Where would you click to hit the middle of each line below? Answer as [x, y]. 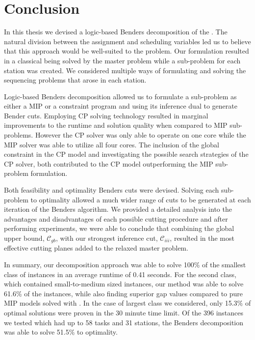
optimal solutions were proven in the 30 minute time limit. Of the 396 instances [124, 313]
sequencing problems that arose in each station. [75, 80]
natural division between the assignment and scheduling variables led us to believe [127, 41]
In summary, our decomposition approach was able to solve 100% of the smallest [125, 265]
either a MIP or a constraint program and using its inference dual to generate [121, 106]
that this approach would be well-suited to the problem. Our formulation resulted [127, 51]
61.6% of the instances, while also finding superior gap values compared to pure [124, 293]
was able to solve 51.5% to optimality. [61, 332]
